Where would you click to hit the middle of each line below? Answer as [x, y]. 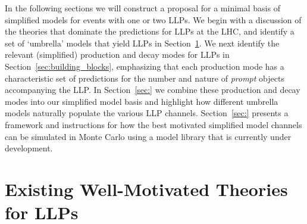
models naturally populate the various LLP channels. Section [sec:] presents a [147, 113]
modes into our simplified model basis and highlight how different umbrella [142, 101]
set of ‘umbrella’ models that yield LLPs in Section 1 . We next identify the [142, 43]
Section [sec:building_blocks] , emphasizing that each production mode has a [145, 66]
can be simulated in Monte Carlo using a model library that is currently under [148, 136]
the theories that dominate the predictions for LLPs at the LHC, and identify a [150, 31]
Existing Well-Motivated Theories [146, 189]
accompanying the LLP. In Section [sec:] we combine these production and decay [153, 90]
